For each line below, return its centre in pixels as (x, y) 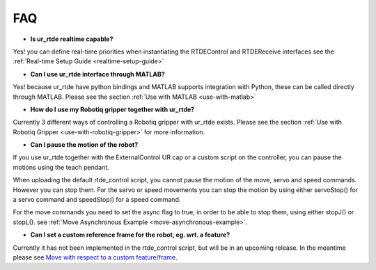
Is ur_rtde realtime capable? (72, 39)
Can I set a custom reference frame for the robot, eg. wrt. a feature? (130, 235)
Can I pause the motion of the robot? (84, 145)
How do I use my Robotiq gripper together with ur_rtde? (112, 109)
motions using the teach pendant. (61, 167)
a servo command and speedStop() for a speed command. (97, 200)
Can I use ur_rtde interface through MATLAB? (97, 74)
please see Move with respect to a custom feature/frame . (95, 257)
